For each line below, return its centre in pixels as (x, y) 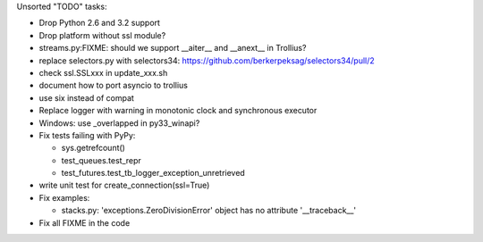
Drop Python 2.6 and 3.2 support (100, 23)
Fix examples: (64, 197)
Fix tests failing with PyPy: (87, 135)
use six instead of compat (86, 97)
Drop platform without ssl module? (102, 35)
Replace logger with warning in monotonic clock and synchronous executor (178, 111)
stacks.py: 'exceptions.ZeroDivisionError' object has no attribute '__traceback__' (209, 211)
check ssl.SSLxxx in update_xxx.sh (103, 72)
